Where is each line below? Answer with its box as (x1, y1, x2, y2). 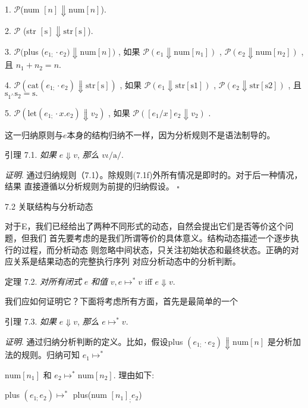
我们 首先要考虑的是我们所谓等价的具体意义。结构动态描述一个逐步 (29, 232, 291, 244)
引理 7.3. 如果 (5, 315, 57, 328)
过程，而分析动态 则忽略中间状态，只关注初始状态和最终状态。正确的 (21, 243, 291, 256)
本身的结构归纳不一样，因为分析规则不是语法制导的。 (67, 128, 275, 141)
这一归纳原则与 (5, 128, 63, 141)
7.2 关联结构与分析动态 (5, 200, 93, 212)
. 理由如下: (113, 368, 155, 381)
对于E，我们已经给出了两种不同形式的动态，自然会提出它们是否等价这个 (5, 220, 285, 232)
